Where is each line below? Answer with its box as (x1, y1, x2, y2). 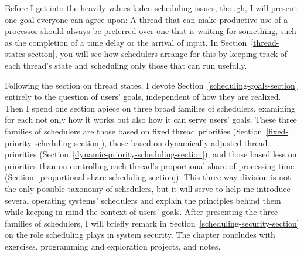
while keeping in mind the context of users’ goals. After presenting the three (5, 206, 278, 218)
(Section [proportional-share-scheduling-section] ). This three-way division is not (5, 171, 291, 183)
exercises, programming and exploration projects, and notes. (5, 240, 221, 252)
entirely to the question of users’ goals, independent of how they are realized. (5, 90, 281, 103)
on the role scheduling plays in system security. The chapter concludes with (5, 228, 275, 241)
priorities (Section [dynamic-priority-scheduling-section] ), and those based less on (5, 148, 297, 160)
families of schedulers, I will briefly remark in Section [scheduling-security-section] (5, 217, 299, 229)
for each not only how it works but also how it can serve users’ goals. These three (5, 113, 297, 126)
